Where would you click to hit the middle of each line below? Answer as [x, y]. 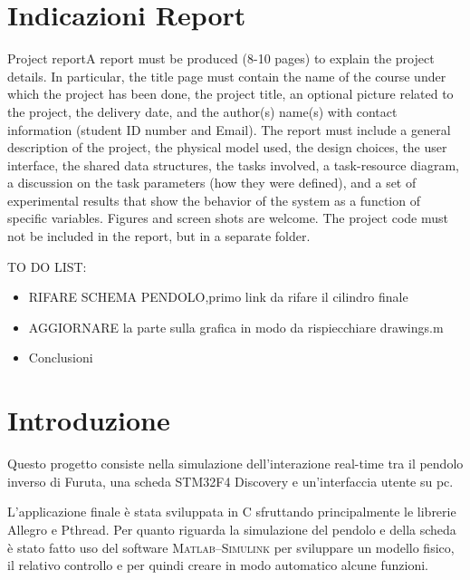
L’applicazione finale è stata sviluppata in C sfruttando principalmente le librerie [232, 512]
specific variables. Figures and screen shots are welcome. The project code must [228, 218]
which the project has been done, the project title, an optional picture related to [230, 94]
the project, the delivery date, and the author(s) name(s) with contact [202, 111]
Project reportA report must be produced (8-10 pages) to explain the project [221, 58]
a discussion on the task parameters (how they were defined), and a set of [212, 183]
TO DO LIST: [47, 266]
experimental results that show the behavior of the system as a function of [214, 200]
